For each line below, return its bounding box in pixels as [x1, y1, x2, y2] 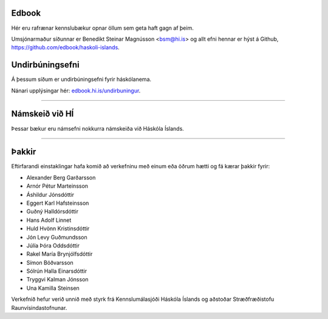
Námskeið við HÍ [11, 109, 74, 119]
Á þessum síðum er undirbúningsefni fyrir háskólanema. [11, 76, 152, 83]
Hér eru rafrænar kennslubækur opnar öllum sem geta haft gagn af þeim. [11, 24, 194, 32]
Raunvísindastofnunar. [11, 304, 67, 311]
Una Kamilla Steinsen [26, 284, 80, 292]
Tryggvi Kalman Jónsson [26, 276, 89, 283]
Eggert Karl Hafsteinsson [26, 199, 89, 207]
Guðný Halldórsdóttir [26, 208, 79, 215]
